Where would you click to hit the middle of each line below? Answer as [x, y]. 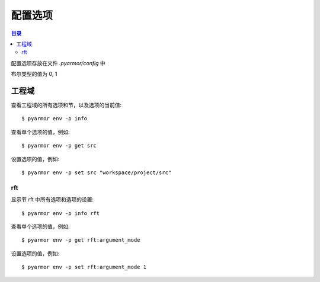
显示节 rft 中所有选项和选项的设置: [52, 200]
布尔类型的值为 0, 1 [34, 74]
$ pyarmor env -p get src [59, 146]
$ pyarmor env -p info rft [61, 213]
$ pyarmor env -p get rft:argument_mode [81, 240]
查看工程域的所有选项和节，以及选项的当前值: [66, 105]
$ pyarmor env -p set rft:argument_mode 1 [84, 267]
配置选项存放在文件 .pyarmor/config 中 [58, 63]
